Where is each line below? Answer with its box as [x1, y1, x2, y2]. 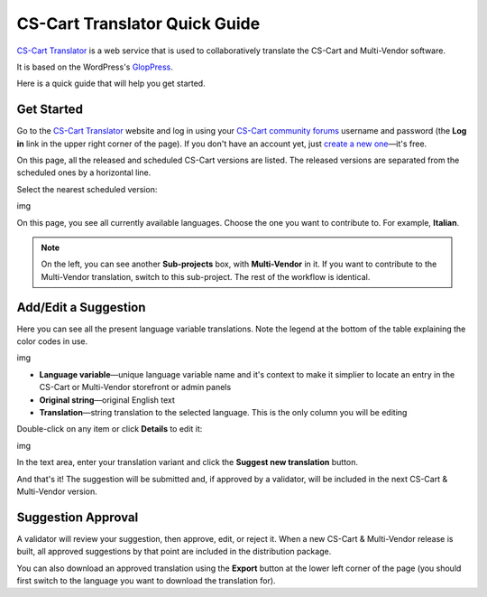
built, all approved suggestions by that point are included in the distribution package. [16, 546, 332, 557]
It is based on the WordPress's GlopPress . [16, 61, 173, 72]
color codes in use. [16, 336, 88, 347]
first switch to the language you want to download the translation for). [16, 575, 276, 586]
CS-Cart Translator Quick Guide [16, 14, 261, 33]
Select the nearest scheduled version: [16, 183, 158, 194]
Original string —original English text [39, 394, 176, 406]
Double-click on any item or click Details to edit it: [16, 424, 203, 434]
